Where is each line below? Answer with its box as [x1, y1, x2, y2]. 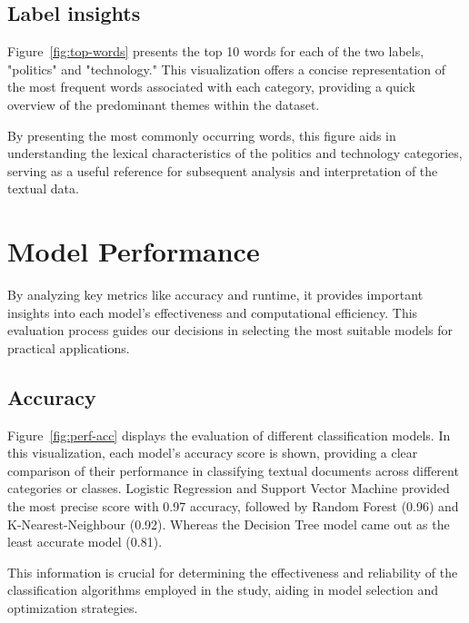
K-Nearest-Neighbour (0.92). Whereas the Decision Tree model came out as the [7, 514, 450, 533]
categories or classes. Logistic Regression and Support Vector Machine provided [7, 479, 450, 498]
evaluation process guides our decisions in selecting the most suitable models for [7, 321, 453, 340]
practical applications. [7, 338, 130, 357]
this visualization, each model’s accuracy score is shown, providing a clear [7, 443, 418, 462]
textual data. [7, 179, 79, 198]
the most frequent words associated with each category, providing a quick [7, 77, 415, 96]
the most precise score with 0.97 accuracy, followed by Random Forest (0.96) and [7, 497, 459, 516]
